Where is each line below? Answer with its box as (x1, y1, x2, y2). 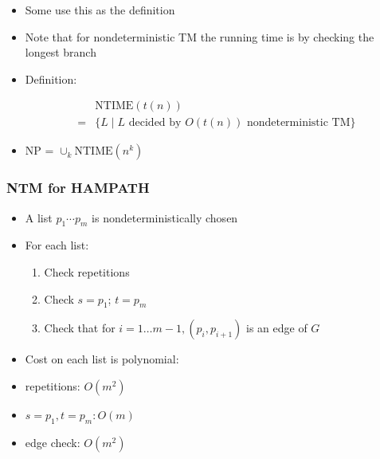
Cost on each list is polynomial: (25, 351, 179, 367)
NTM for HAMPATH (6, 178, 150, 198)
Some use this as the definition (25, 2, 175, 18)
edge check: (25, 433, 80, 450)
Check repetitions (44, 264, 130, 280)
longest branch (25, 44, 96, 61)
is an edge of (246, 320, 308, 336)
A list (25, 209, 53, 226)
